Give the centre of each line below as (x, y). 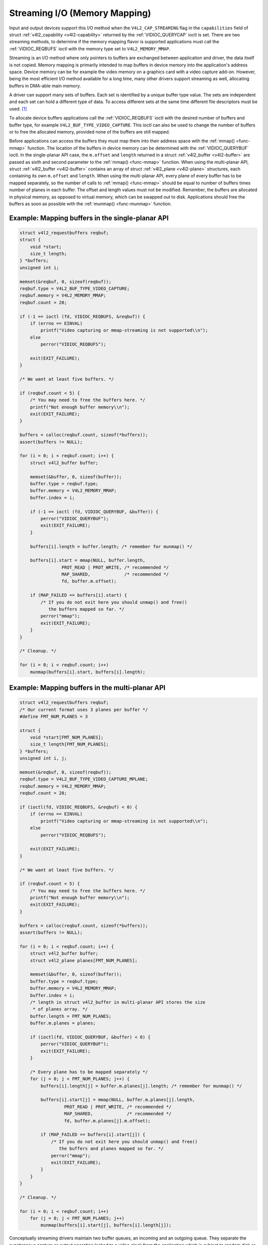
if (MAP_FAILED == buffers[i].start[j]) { (93, 1135)
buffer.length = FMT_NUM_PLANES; (71, 1016)
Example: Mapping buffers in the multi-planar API (87, 687)
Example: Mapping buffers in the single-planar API (89, 218)
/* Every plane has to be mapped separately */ (89, 1072)
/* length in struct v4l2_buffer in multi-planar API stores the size (118, 1002)
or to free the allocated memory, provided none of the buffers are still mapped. (90, 132)
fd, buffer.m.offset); (89, 581)
